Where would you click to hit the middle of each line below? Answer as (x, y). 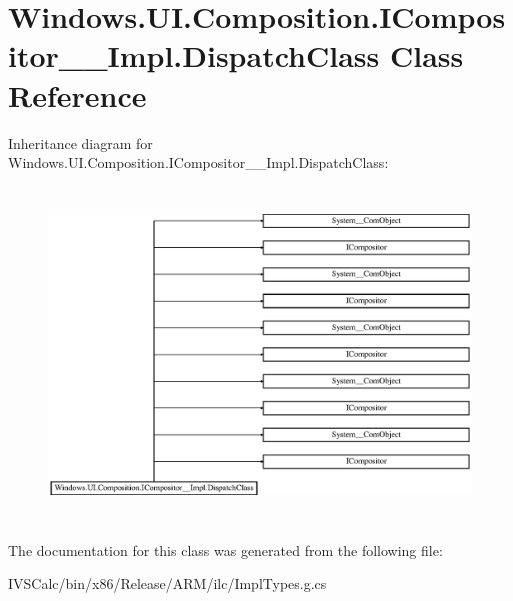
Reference (77, 94)
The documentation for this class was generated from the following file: (225, 549)
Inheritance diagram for (80, 142)
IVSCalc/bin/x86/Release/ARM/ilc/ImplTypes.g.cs (167, 583)
